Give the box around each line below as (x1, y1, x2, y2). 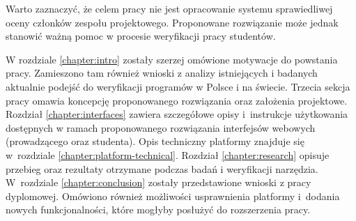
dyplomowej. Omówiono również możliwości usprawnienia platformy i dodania (6, 188, 340, 203)
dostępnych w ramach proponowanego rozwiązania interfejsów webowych (6, 120, 316, 135)
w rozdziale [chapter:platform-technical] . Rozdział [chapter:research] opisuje (6, 147, 330, 162)
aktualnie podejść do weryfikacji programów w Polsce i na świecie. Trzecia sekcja (6, 79, 350, 93)
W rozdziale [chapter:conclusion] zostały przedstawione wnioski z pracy (6, 175, 311, 190)
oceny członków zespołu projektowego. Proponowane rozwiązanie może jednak (6, 15, 339, 29)
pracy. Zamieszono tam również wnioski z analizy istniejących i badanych (6, 66, 318, 80)
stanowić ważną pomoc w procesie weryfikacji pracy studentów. (6, 29, 276, 43)
